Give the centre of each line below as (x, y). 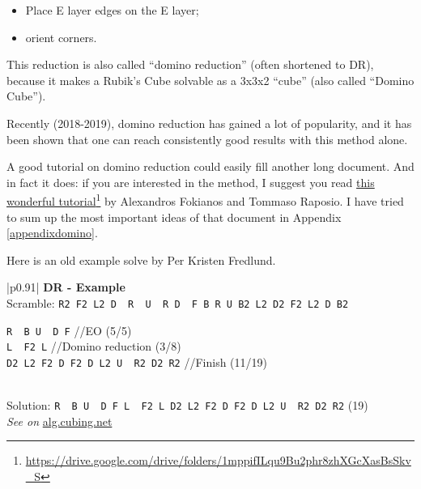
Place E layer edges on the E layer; (112, 10)
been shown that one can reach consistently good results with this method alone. (207, 139)
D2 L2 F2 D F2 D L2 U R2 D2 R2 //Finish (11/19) (137, 361)
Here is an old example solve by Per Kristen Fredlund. (141, 259)
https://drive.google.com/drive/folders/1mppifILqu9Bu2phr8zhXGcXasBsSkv (218, 460)
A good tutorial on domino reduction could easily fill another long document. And (210, 166)
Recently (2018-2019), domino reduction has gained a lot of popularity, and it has (209, 123)
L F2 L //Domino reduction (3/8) (94, 346)
